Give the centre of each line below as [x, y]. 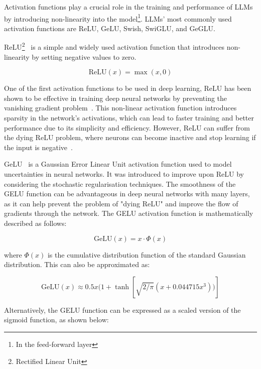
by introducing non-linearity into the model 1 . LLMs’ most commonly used [118, 18]
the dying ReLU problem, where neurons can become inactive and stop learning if [130, 137]
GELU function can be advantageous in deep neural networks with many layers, [127, 194]
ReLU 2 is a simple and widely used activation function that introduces [114, 46]
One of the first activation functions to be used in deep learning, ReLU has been [128, 88]
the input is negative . [38, 147]
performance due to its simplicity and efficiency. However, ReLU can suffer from [127, 127]
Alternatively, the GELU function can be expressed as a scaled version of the [122, 310]
